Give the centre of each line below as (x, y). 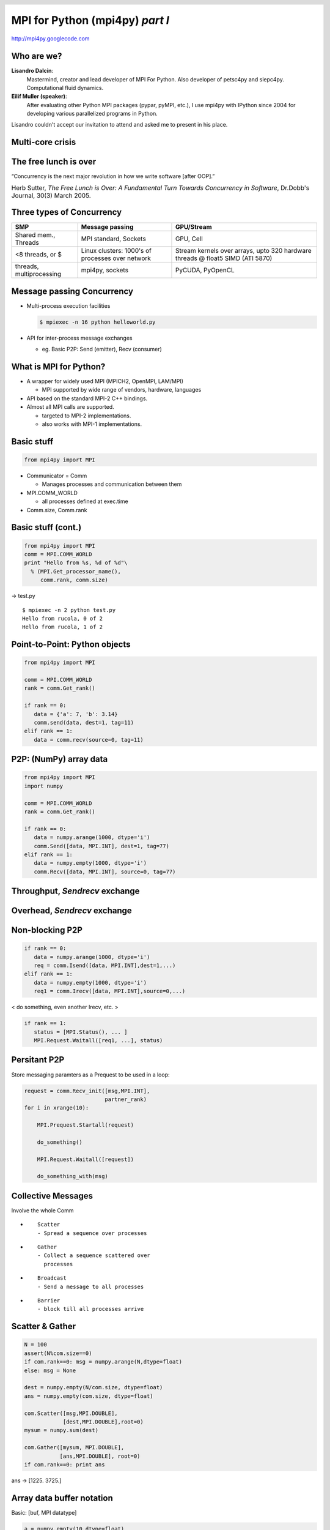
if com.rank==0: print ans (64, 1465)
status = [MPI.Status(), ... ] (81, 1032)
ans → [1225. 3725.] (36, 1480)
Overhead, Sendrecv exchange (72, 911)
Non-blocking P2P (47, 930)
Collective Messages (52, 1196)
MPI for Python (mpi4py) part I (90, 21)
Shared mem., (35, 235)
